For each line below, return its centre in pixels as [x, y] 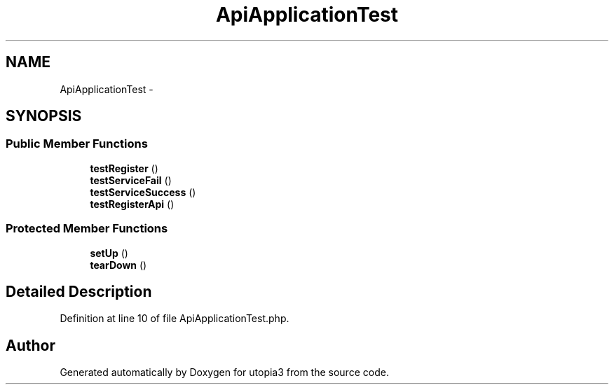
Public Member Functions [77, 144]
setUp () [109, 253]
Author [30, 345]
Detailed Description [79, 291]
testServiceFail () [131, 180]
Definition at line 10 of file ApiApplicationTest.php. [175, 319]
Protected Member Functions [87, 229]
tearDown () [118, 265]
